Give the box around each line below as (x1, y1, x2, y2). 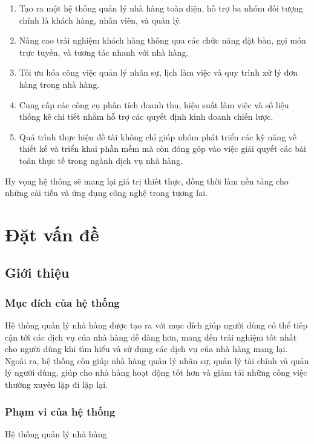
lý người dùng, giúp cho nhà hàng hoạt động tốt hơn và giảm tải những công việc (5, 366, 307, 379)
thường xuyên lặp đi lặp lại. (5, 378, 108, 391)
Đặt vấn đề (5, 221, 99, 246)
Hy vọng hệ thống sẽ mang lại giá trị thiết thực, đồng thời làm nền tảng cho (5, 174, 289, 187)
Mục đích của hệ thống (5, 295, 120, 310)
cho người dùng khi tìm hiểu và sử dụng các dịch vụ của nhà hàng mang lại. (5, 342, 288, 355)
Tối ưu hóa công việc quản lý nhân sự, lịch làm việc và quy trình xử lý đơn (19, 66, 298, 79)
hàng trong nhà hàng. (19, 77, 100, 90)
